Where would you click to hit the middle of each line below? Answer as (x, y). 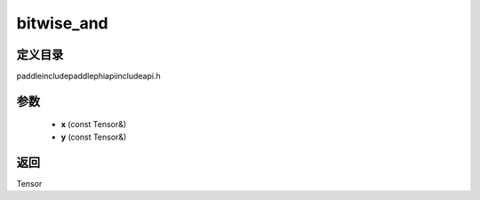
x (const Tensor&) (94, 124)
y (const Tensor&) (94, 137)
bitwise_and (62, 23)
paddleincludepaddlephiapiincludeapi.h (88, 76)
